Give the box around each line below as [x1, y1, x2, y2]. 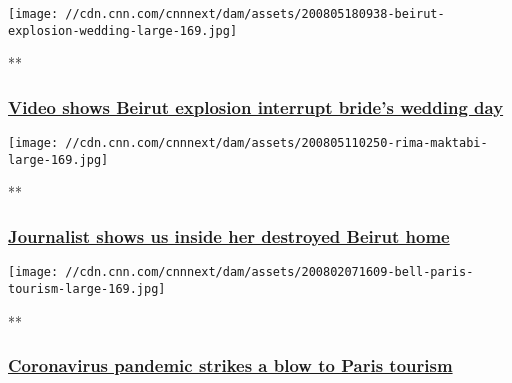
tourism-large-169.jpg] [8, 281, 166, 296]
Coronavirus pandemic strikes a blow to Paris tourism [8, 353, 453, 378]
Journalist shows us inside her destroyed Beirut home [8, 223, 450, 248]
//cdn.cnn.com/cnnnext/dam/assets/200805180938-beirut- [65, 7, 445, 21]
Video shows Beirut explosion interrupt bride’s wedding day [8, 94, 504, 119]
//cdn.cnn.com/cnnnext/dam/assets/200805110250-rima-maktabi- [65, 136, 488, 151]
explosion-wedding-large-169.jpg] [8, 23, 238, 38]
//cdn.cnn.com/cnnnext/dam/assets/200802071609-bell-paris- [65, 265, 474, 280]
